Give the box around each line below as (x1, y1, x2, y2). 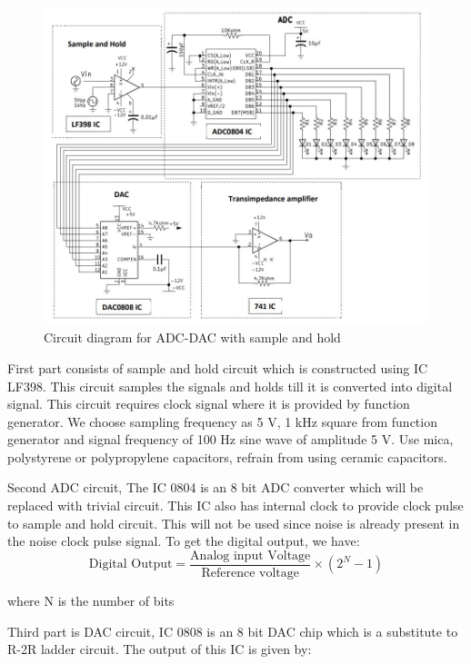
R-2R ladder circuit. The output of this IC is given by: (7, 639, 312, 659)
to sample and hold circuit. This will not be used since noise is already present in (7, 513, 460, 532)
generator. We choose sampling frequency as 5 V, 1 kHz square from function (7, 411, 437, 431)
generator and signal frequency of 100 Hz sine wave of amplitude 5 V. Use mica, (7, 430, 454, 449)
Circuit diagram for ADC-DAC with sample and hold (44, 328, 341, 347)
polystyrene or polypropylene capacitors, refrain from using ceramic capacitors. (7, 447, 447, 466)
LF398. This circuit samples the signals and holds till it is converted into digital (7, 376, 453, 395)
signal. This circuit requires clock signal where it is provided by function (7, 394, 410, 413)
